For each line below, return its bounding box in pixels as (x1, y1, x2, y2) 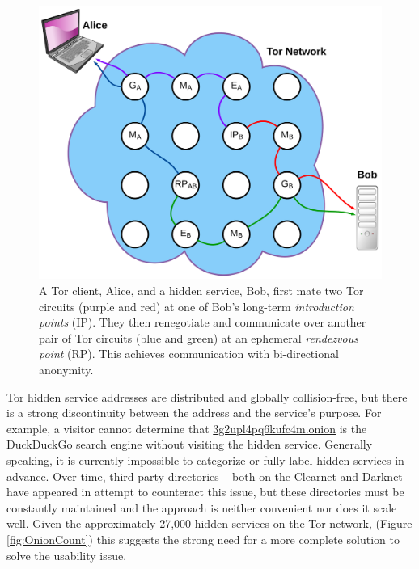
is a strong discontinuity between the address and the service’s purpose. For (6, 404, 382, 421)
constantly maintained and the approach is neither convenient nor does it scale (6, 499, 397, 516)
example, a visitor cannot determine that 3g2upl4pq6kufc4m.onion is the (6, 419, 367, 436)
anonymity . (39, 361, 94, 378)
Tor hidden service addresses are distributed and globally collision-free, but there (6, 388, 408, 405)
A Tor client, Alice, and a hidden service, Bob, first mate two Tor (39, 282, 364, 299)
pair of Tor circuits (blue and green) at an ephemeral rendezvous (39, 329, 358, 346)
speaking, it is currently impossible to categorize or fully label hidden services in (6, 451, 404, 468)
